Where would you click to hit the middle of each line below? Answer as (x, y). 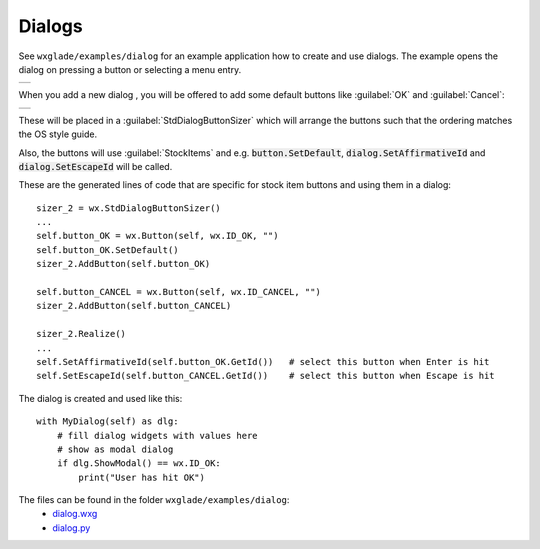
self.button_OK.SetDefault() (107, 249)
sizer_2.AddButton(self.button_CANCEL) (134, 306)
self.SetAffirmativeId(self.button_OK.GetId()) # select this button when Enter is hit (263, 361)
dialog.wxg (75, 514)
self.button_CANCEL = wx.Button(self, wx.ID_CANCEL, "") (179, 292)
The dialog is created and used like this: (100, 398)
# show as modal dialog (115, 449)
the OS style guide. (58, 134)
